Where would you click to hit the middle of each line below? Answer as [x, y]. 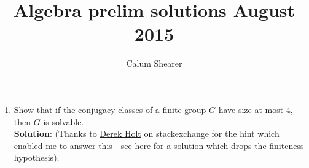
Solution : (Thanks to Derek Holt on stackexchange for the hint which [147, 133]
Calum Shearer [154, 63]
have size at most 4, [256, 109]
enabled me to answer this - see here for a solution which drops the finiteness [159, 145]
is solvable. [64, 121]
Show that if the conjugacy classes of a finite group [110, 109]
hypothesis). [37, 157]
